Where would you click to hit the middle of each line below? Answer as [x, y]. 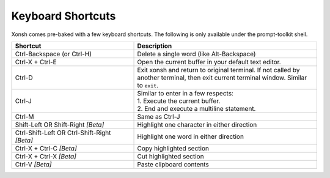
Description [155, 46]
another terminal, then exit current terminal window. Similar [222, 78]
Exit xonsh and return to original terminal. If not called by [218, 70]
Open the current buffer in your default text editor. [209, 62]
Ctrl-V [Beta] [33, 164]
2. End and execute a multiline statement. [196, 108]
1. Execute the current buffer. [179, 101]
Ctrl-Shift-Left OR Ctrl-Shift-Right [63, 133]
